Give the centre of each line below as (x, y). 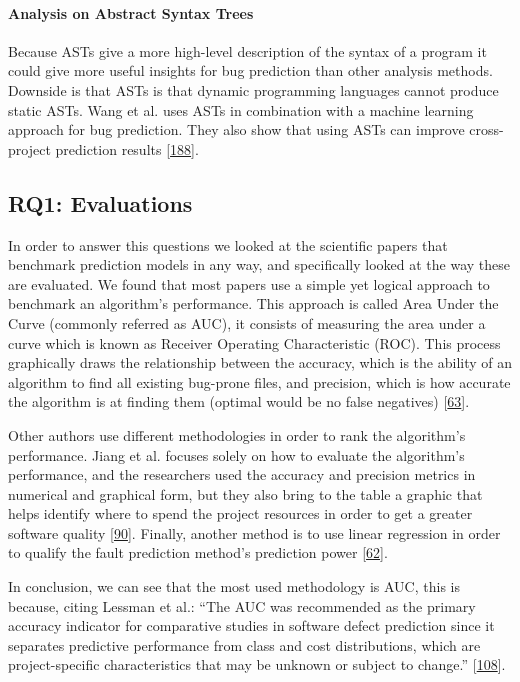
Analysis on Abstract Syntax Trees (131, 12)
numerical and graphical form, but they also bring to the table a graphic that (245, 493)
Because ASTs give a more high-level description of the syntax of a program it (247, 50)
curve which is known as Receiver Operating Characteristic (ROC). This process (254, 342)
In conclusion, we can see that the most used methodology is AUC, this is (234, 586)
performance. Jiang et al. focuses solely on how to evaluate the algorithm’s (236, 454)
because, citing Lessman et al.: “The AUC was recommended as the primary (242, 605)
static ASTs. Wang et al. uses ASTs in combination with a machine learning (241, 109)
